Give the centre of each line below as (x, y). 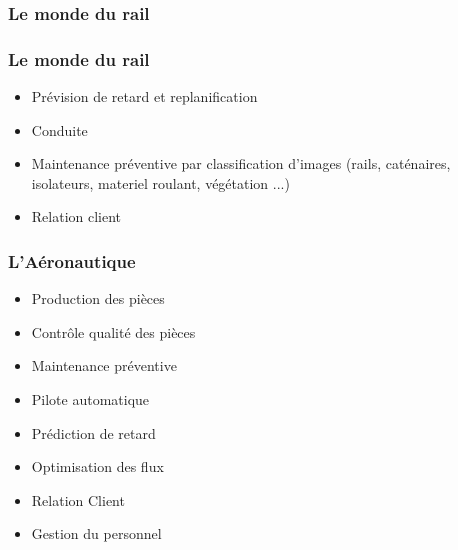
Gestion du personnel (96, 533)
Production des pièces (98, 298)
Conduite (59, 129)
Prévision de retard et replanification (144, 96)
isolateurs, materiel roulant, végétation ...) (160, 182)
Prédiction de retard (93, 432)
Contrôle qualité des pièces (113, 331)
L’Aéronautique (72, 260)
